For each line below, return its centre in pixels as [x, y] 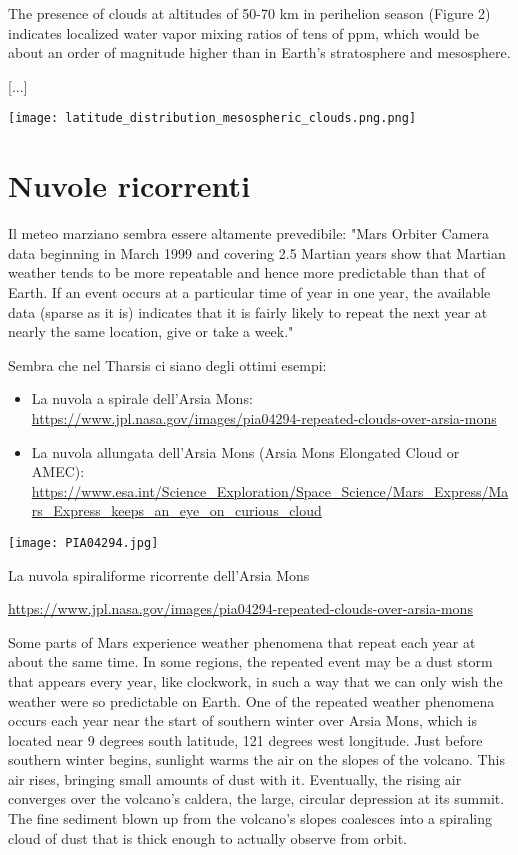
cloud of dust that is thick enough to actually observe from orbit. [207, 837]
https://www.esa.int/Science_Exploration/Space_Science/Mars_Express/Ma [270, 490]
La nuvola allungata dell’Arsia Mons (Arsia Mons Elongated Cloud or [245, 451]
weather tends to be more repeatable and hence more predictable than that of [247, 272]
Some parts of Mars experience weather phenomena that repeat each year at [242, 641]
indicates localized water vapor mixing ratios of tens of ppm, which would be [243, 32]
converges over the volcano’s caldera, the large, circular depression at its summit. [256, 798]
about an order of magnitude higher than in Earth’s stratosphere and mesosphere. [259, 52]
